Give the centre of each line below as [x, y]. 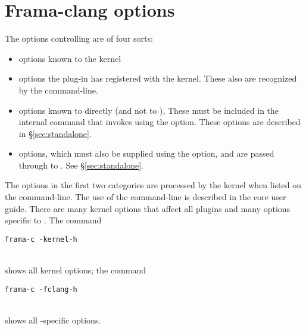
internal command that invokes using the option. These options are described [160, 122]
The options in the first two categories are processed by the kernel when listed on [153, 185]
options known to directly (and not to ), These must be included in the [149, 110]
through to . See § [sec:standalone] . [81, 165]
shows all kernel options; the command [76, 270]
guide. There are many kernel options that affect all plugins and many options [148, 208]
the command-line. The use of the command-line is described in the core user [146, 197]
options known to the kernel [70, 58]
